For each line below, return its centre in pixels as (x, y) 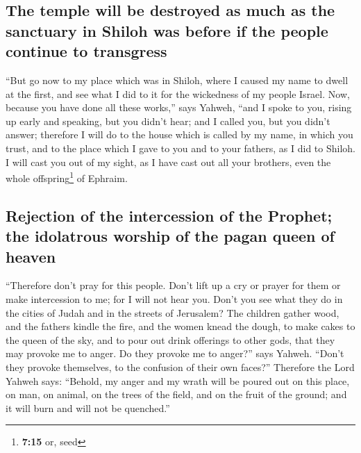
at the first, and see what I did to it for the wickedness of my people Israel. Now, (178, 93)
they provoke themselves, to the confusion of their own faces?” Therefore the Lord (180, 366)
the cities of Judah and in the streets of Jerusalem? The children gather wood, (173, 312)
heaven (31, 256)
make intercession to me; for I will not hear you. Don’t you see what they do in (174, 298)
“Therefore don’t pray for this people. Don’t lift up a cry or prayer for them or (173, 285)
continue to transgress (86, 51)
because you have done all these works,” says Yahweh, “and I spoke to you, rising (179, 107)
